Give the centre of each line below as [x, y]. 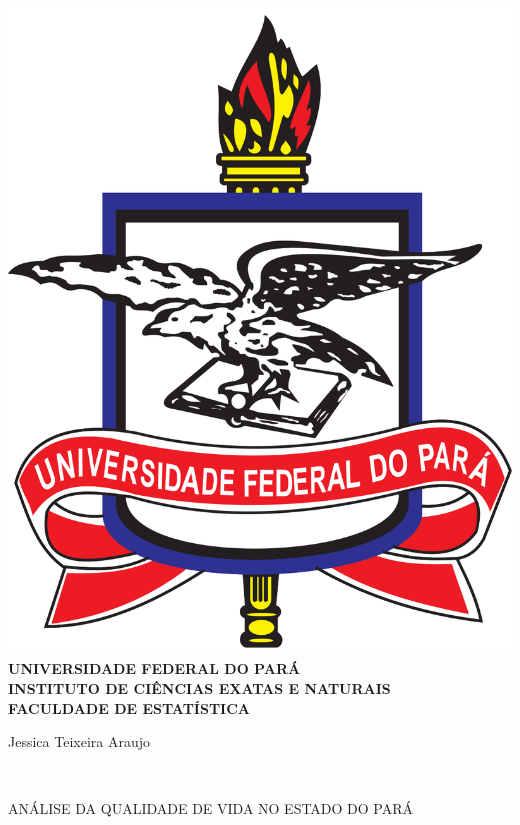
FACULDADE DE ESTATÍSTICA [129, 707]
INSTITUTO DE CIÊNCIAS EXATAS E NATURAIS [199, 687]
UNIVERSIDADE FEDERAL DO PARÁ [154, 668]
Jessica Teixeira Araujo [79, 741]
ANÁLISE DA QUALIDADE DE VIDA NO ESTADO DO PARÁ [211, 808]
